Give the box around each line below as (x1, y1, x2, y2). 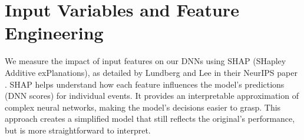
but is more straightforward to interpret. (5, 124, 151, 136)
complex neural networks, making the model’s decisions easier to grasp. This (5, 101, 281, 113)
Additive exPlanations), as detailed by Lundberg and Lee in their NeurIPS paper (5, 66, 298, 78)
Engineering (5, 21, 104, 45)
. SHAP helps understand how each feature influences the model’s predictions (5, 78, 285, 90)
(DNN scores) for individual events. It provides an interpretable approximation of (5, 89, 299, 102)
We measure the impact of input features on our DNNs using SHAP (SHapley (5, 55, 286, 67)
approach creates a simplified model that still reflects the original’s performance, (5, 112, 295, 125)
